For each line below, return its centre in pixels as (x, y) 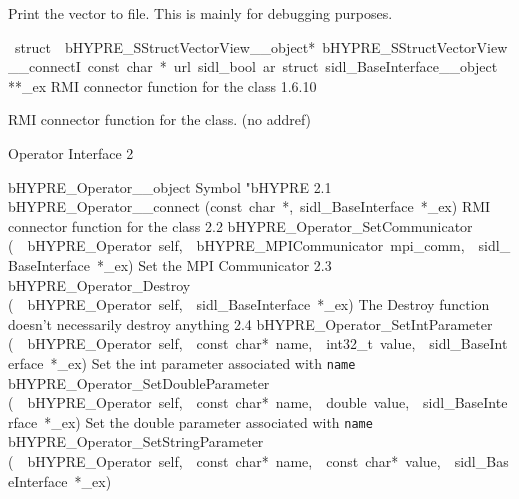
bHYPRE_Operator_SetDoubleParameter (139, 382)
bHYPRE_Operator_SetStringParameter (136, 441)
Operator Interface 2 (71, 152)
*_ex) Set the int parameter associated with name (203, 362)
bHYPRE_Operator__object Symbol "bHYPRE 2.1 (170, 186)
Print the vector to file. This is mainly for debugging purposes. (200, 13)
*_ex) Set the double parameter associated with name (208, 421)
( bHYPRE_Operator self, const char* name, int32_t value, (212, 343)
